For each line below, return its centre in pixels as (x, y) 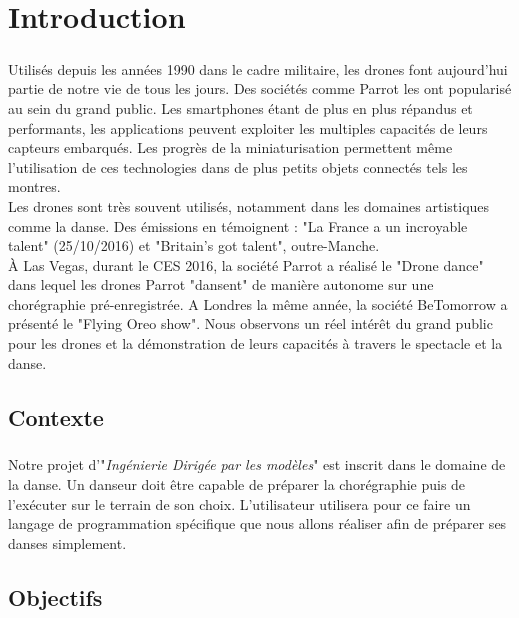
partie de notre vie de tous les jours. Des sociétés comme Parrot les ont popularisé (260, 88)
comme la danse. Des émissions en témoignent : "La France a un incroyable (238, 225)
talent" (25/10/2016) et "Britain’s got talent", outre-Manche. (194, 245)
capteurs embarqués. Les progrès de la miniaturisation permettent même (230, 147)
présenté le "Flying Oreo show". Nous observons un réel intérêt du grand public (250, 323)
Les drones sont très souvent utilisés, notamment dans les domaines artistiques (249, 205)
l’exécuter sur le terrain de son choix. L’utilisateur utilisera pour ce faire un (239, 503)
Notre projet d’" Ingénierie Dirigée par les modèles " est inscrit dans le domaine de (257, 464)
